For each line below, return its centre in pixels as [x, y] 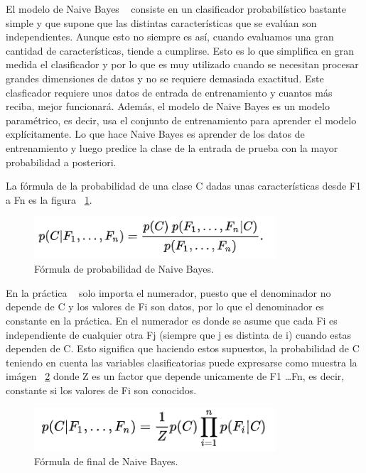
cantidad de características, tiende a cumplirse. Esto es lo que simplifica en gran [180, 50]
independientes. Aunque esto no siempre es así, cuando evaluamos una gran [170, 37]
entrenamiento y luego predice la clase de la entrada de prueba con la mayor [172, 147]
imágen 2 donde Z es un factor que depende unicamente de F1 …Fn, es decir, [175, 376]
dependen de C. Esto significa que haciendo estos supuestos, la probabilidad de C [183, 348]
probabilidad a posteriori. [61, 162]
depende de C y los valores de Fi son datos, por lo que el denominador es [165, 306]
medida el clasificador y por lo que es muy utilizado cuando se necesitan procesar [182, 64]
